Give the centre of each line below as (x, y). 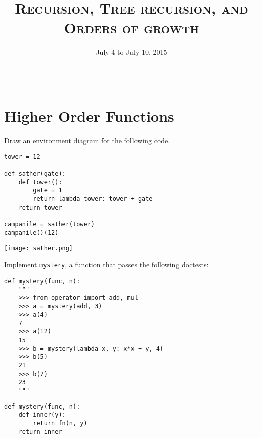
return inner (40, 432)
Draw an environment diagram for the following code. (87, 140)
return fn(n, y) (60, 423)
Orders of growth (131, 28)
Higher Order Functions (89, 116)
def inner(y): (42, 415)
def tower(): (40, 182)
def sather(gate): (35, 173)
